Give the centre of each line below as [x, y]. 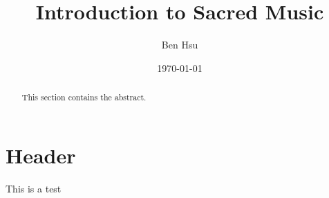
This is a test [34, 188]
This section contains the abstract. [84, 97]
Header [41, 155]
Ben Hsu [180, 45]
